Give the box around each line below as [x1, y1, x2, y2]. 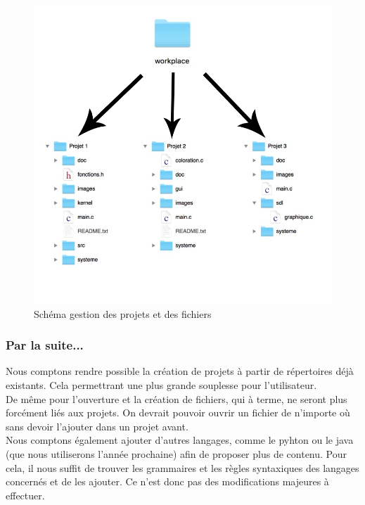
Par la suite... [6, 336, 84, 354]
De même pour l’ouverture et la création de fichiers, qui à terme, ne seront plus [6, 391, 347, 406]
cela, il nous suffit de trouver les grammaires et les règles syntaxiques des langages [6, 460, 359, 475]
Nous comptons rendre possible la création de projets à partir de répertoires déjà [6, 364, 354, 378]
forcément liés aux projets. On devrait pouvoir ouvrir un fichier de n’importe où [6, 405, 350, 420]
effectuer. [6, 487, 45, 502]
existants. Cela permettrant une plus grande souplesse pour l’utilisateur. [6, 378, 317, 392]
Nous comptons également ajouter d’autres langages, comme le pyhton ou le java [6, 433, 354, 447]
